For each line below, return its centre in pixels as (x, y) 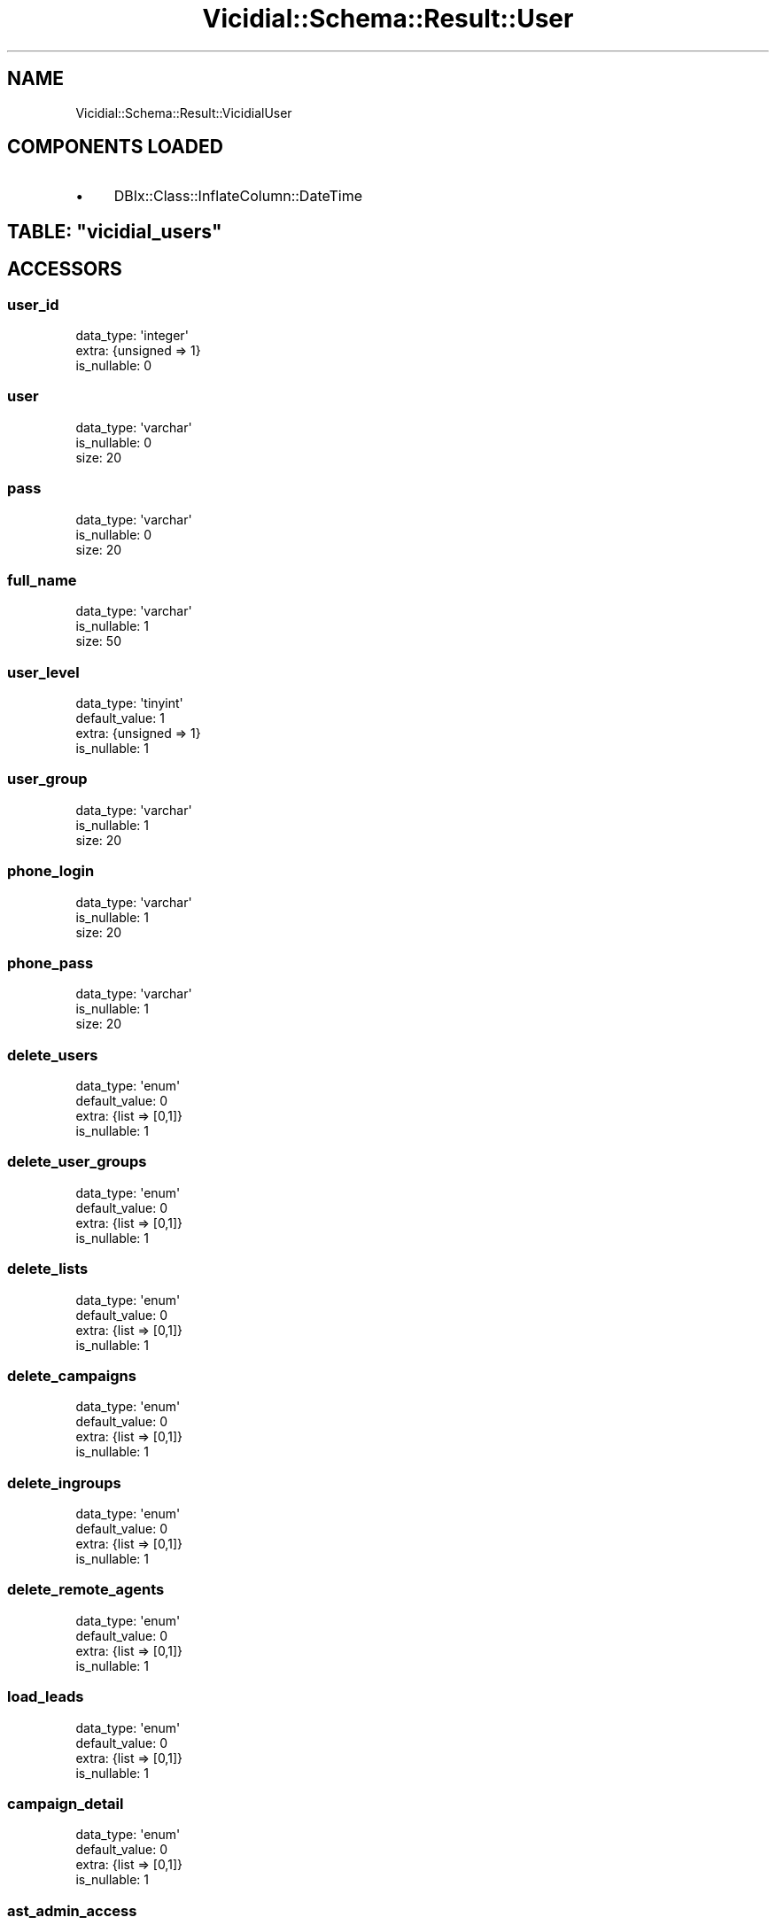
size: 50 (98, 641)
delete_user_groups (77, 1162)
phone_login (51, 871)
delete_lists (48, 1269)
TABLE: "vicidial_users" (115, 231)
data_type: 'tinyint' (129, 703)
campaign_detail (66, 1803)
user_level (43, 672)
